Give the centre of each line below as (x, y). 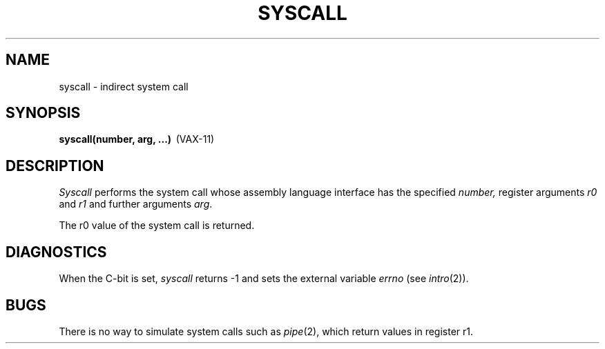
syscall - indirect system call (124, 86)
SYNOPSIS (43, 113)
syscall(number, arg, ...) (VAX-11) (137, 139)
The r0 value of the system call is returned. (157, 226)
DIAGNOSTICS (56, 252)
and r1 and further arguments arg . (136, 204)
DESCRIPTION (55, 166)
